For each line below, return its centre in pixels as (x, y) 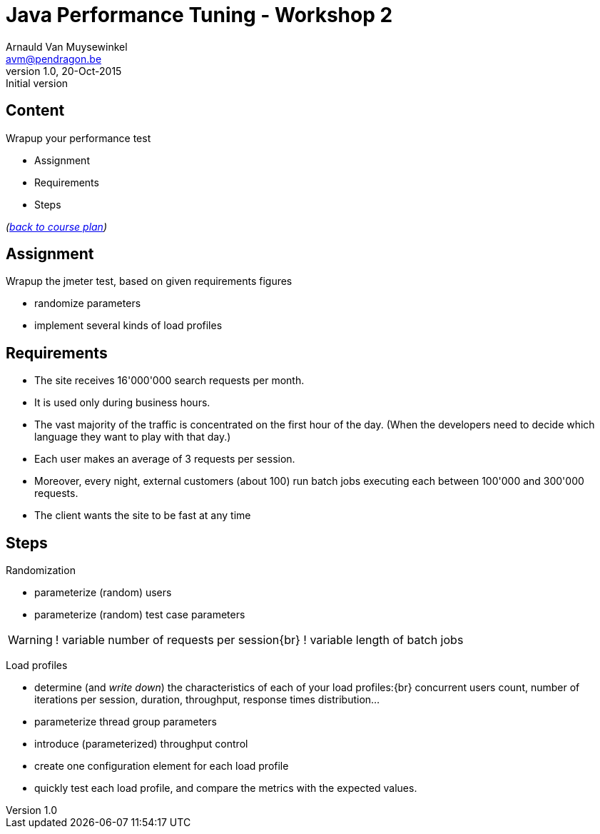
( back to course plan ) (57, 226)
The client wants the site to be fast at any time (143, 516)
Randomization (41, 571)
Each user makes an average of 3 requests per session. (165, 459)
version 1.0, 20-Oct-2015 (64, 71)
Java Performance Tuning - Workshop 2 (199, 15)
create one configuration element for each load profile (162, 766)
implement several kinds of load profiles (128, 326)
